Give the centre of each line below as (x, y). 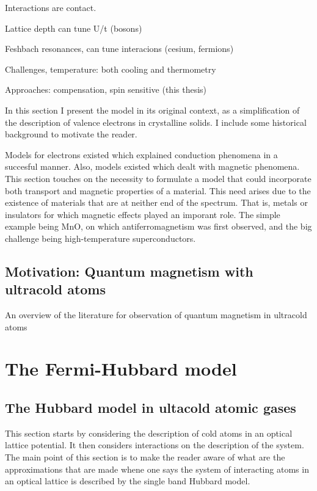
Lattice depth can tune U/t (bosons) (74, 28)
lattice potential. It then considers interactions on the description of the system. (155, 445)
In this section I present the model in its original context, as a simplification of (152, 110)
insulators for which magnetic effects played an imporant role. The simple (143, 214)
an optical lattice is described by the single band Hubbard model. (128, 481)
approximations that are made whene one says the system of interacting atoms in (157, 469)
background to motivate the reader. (71, 134)
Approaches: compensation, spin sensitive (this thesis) (106, 89)
